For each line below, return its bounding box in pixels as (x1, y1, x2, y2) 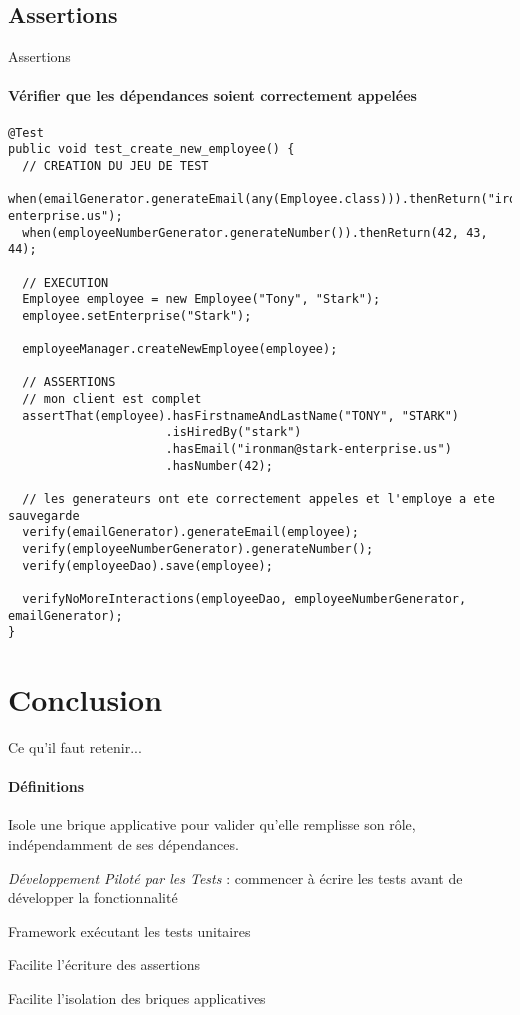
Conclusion (8, 679, 163, 720)
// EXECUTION (22, 275, 109, 290)
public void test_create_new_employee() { (8, 142, 295, 157)
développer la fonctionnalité (8, 887, 178, 908)
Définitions (8, 776, 85, 797)
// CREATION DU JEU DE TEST (22, 158, 209, 173)
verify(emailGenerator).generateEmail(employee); (22, 525, 359, 540)
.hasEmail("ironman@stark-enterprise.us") (165, 442, 452, 457)
